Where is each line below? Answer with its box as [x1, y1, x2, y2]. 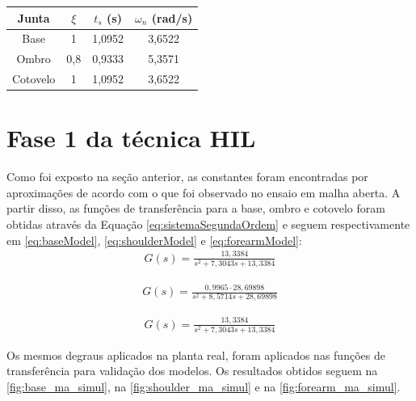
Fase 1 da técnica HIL [6, 121, 256, 154]
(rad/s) [151, 9, 193, 26]
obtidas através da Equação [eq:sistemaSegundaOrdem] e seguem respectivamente [6, 216, 410, 233]
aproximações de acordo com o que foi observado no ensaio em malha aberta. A [6, 184, 401, 200]
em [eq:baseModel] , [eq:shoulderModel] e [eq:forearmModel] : [6, 231, 302, 248]
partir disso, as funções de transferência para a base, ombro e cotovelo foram [6, 200, 385, 217]
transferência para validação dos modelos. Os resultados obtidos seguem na [6, 362, 378, 379]
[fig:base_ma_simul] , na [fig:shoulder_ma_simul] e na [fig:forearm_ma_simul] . [6, 378, 401, 395]
